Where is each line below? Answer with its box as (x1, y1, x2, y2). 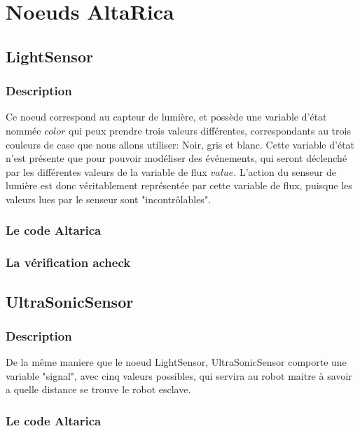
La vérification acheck (6, 254, 131, 271)
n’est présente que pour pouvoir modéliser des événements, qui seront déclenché (6, 151, 347, 165)
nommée (6, 123, 41, 137)
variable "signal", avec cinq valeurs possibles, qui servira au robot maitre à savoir (6, 368, 352, 383)
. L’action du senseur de (233, 164, 336, 179)
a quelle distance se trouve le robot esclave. (6, 382, 191, 397)
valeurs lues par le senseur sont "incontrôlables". (6, 191, 212, 206)
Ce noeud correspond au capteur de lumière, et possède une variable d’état (6, 109, 327, 124)
